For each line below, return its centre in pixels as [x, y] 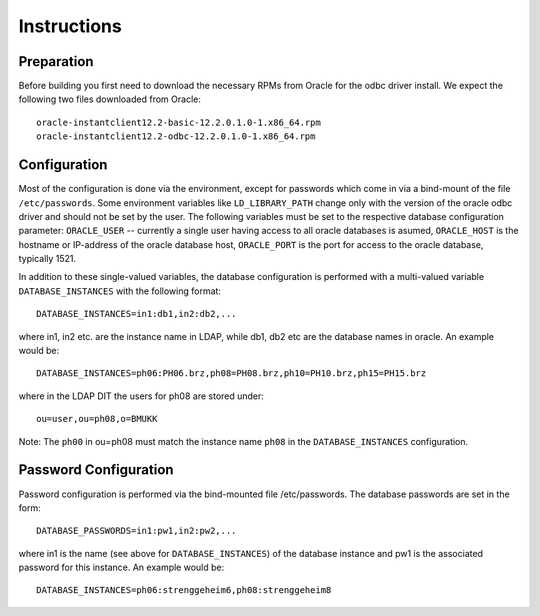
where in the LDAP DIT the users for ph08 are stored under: [141, 396]
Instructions [70, 26]
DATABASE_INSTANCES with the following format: [120, 291]
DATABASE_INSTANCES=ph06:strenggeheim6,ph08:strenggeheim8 [184, 590]
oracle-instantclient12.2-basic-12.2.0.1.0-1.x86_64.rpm [179, 122]
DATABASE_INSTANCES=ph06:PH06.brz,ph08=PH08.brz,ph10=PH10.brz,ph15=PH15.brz [231, 373]
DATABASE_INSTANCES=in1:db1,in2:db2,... [136, 314]
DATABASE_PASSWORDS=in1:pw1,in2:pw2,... [136, 531]
